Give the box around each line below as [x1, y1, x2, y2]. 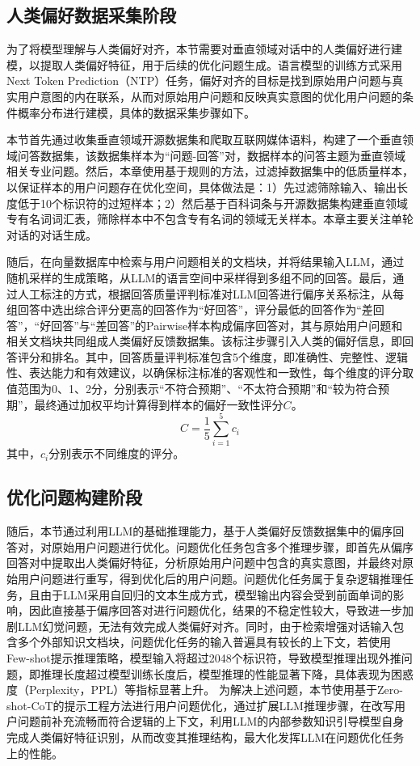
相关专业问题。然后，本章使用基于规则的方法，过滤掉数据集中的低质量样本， [6, 163, 414, 180]
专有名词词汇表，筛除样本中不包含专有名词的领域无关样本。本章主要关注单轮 [6, 210, 414, 227]
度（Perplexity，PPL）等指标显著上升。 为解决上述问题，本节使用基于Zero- [6, 681, 403, 698]
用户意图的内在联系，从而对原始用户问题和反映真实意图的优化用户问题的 [17, 87, 402, 104]
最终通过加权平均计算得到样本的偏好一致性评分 [34, 396, 283, 413]
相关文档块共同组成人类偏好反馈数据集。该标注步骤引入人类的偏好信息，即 [6, 332, 402, 349]
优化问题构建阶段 [6, 485, 142, 510]
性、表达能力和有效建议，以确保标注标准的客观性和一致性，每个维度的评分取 [6, 364, 414, 381]
